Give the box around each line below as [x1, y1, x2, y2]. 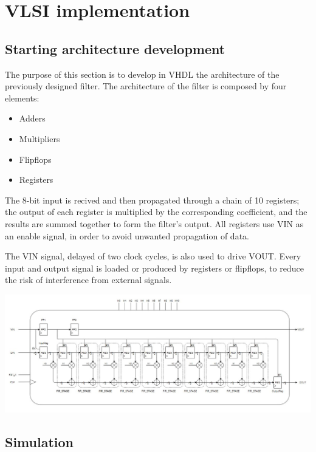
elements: [5, 91, 39, 104]
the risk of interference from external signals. [5, 273, 172, 286]
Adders [19, 112, 46, 125]
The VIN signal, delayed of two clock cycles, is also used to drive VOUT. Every [5, 250, 301, 262]
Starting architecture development [5, 39, 225, 58]
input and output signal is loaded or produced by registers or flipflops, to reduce [5, 261, 304, 274]
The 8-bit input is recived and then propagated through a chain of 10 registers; [5, 193, 300, 206]
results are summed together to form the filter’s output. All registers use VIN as [5, 217, 304, 230]
